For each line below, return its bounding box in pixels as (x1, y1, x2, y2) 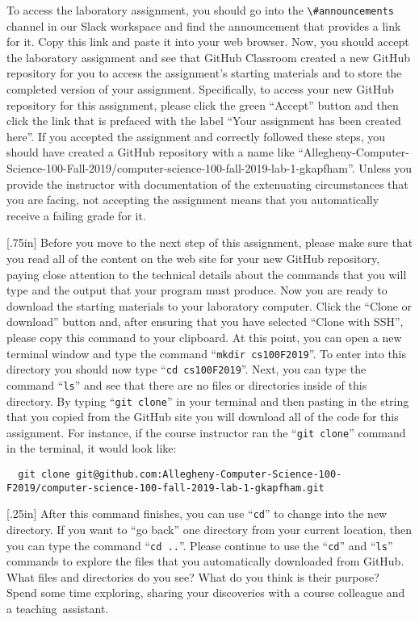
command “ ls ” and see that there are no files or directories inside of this (6, 376, 367, 393)
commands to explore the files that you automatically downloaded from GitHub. (6, 553, 404, 570)
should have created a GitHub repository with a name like (6, 144, 295, 161)
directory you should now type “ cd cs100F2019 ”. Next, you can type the (6, 361, 367, 378)
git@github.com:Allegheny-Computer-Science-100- (75, 469, 342, 480)
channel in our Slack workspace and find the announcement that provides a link (6, 17, 401, 34)
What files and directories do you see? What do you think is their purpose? (6, 568, 379, 585)
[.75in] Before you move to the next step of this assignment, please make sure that (6, 234, 413, 251)
